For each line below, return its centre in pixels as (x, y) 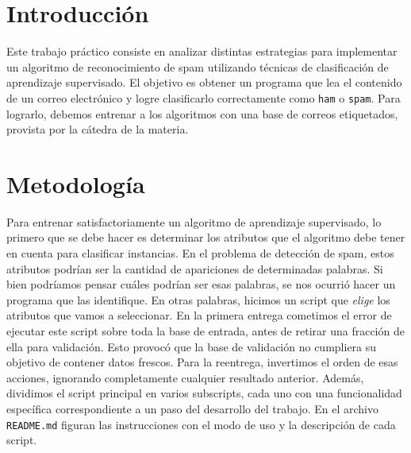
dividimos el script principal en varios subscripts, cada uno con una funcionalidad (204, 393)
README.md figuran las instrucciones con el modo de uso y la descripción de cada (201, 424)
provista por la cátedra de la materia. (98, 129)
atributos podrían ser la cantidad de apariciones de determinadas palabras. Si (195, 268)
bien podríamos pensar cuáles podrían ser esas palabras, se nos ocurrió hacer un (201, 284)
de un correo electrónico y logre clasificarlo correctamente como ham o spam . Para (204, 97)
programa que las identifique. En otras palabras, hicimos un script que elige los (198, 299)
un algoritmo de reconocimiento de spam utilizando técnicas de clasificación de (198, 66)
